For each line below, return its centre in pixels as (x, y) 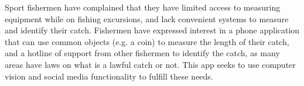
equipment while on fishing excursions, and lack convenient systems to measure (147, 18)
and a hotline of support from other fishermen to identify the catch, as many (142, 53)
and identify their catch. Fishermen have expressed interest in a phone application (152, 30)
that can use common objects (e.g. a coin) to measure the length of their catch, (147, 41)
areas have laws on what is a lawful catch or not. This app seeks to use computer (150, 64)
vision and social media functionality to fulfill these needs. (109, 76)
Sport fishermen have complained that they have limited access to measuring (143, 7)
